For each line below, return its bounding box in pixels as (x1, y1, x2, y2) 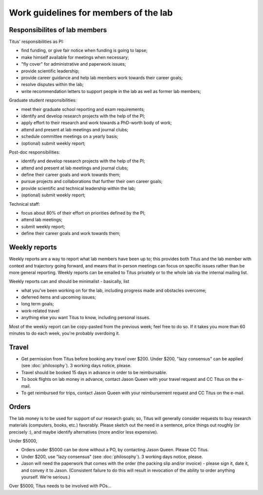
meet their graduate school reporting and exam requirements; (21, 106, 145, 112)
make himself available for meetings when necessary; (21, 54, 129, 60)
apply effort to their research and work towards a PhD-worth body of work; (21, 120, 172, 126)
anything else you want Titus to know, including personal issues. (21, 315, 150, 320)
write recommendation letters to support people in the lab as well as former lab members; (21, 88, 202, 94)
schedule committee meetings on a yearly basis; (21, 134, 119, 140)
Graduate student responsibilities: (9, 97, 77, 103)
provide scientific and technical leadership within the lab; (21, 185, 136, 191)
